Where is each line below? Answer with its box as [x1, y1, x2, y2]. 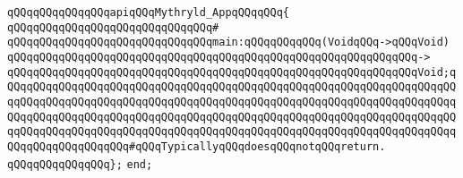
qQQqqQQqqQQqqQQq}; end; [7, 157, 153, 171]
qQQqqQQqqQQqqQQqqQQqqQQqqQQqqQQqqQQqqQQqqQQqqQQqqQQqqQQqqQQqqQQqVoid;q [7, 65, 457, 79]
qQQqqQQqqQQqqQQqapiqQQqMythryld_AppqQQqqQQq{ [7, 6, 289, 19]
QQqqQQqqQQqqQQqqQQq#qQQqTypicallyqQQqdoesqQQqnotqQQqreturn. [7, 140, 386, 153]
